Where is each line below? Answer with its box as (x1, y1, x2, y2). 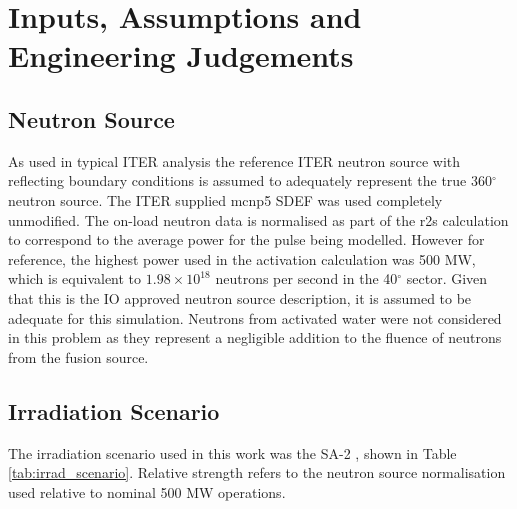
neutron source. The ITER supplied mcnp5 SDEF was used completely (8, 189, 443, 210)
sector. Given (406, 268, 488, 289)
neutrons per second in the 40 (215, 268, 398, 289)
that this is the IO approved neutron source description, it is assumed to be (8, 287, 472, 308)
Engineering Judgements (8, 35, 354, 76)
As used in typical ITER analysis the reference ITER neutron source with (8, 150, 461, 171)
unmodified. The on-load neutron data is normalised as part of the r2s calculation (8, 209, 509, 230)
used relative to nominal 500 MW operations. (8, 481, 286, 502)
